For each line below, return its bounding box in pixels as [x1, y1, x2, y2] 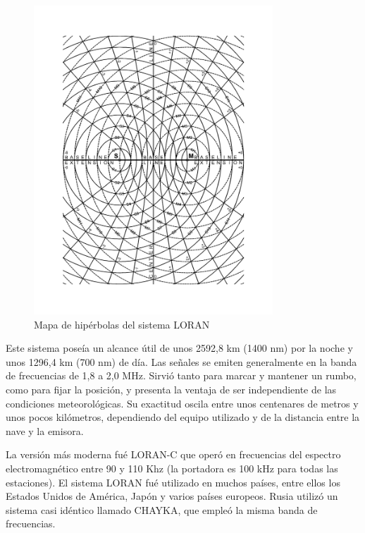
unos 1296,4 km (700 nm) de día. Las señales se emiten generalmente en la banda [6, 354, 357, 369]
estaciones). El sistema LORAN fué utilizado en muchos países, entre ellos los [6, 474, 340, 489]
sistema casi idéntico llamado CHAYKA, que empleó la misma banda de [6, 502, 318, 517]
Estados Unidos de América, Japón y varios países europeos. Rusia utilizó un [6, 489, 338, 503]
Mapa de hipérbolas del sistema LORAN [34, 317, 210, 331]
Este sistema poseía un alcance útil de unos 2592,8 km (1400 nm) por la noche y [6, 341, 353, 355]
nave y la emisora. [6, 423, 84, 438]
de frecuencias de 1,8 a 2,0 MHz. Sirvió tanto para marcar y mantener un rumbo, [6, 368, 357, 383]
